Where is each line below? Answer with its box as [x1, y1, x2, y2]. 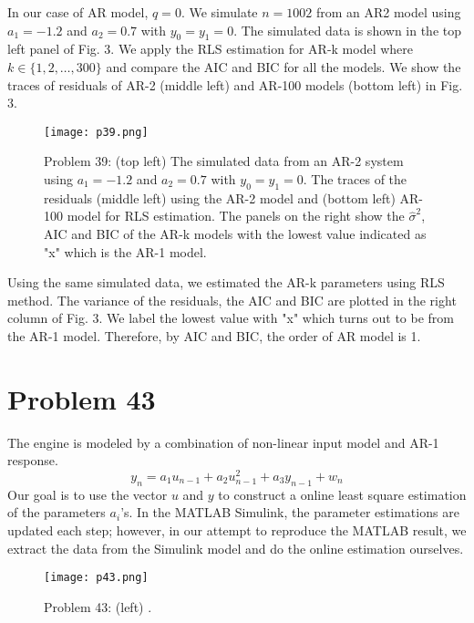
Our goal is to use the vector [7, 484, 168, 504]
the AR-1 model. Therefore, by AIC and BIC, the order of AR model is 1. [7, 326, 421, 345]
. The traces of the [303, 170, 407, 189]
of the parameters [7, 503, 106, 522]
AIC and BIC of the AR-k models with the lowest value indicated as [44, 224, 427, 243]
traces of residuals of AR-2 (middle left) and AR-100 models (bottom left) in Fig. [7, 75, 463, 94]
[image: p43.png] [44, 571, 149, 585]
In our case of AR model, [7, 3, 149, 21]
